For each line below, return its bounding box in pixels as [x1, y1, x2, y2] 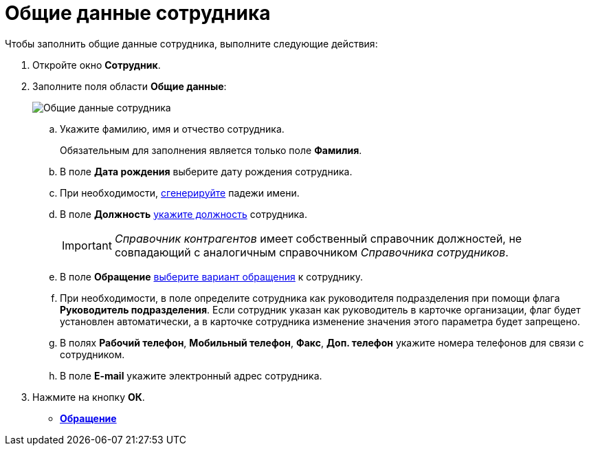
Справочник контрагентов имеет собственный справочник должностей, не [114, 231, 522, 245]
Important [62, 238, 112, 252]
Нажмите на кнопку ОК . [32, 390, 145, 403]
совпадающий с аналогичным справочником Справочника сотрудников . [114, 245, 509, 259]
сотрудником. [60, 348, 125, 360]
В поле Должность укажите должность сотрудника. [60, 208, 308, 220]
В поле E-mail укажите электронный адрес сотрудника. [60, 369, 322, 382]
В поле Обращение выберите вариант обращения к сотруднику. [60, 270, 363, 283]
